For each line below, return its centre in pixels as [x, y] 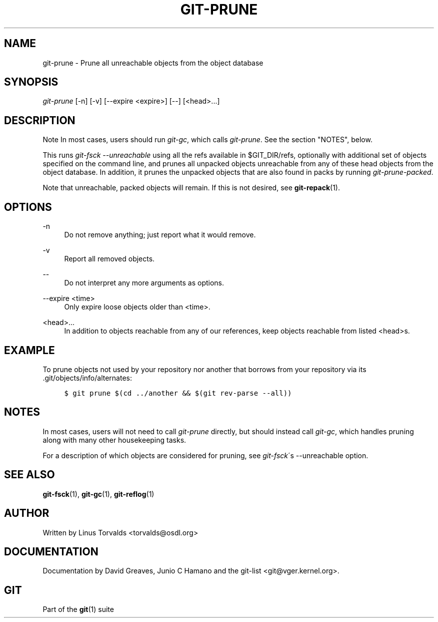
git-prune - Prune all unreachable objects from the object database [153, 63]
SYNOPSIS [31, 82]
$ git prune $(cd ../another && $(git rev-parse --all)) [178, 393]
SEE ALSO [29, 475]
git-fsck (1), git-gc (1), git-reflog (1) [98, 494]
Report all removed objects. [109, 259]
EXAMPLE [29, 350]
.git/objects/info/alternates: [87, 378]
